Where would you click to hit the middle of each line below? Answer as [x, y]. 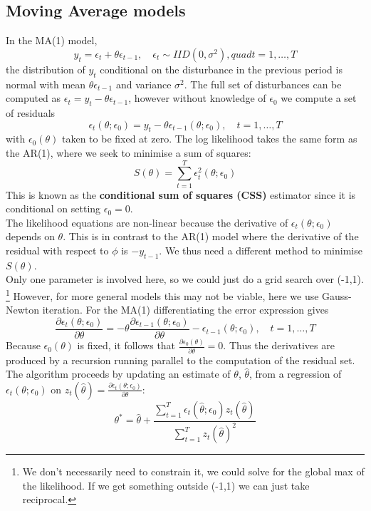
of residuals [31, 112]
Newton [23, 310]
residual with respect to [57, 251]
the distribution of [46, 69]
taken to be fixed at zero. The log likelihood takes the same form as [209, 139]
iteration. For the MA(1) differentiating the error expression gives [185, 310]
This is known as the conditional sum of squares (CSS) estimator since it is [181, 194]
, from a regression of [296, 374]
